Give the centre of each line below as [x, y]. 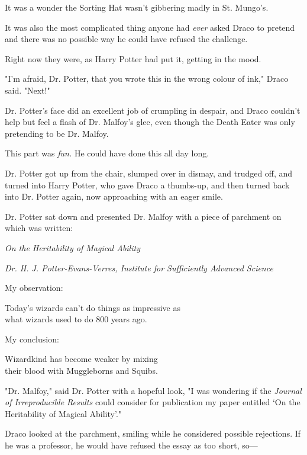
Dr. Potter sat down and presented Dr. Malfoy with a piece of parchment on [143, 216]
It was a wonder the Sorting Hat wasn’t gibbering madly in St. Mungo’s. [137, 7]
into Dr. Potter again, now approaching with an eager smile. [114, 196]
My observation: [34, 288]
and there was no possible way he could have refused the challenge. [126, 39]
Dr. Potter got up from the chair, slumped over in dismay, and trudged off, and [149, 173]
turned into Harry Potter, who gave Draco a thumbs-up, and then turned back [147, 185]
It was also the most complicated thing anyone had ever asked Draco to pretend [150, 27]
